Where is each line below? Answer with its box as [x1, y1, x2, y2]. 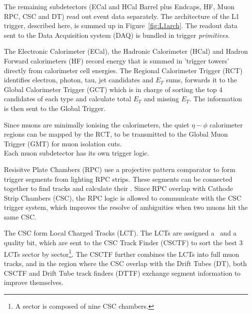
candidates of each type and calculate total [4, 94, 131, 104]
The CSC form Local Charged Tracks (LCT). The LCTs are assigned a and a [4, 228, 237, 238]
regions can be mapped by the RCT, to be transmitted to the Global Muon [4, 129, 228, 139]
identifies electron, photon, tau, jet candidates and [4, 75, 154, 85]
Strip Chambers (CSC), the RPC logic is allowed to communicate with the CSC [4, 192, 242, 203]
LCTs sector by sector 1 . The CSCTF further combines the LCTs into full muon [4, 247, 239, 259]
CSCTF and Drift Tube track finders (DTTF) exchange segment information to [4, 267, 241, 278]
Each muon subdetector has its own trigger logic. [4, 148, 149, 158]
